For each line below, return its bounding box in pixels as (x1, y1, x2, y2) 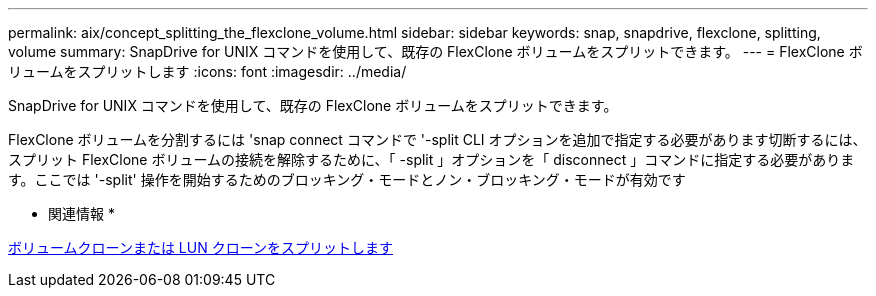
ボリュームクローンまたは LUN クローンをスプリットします (8, 239, 393, 256)
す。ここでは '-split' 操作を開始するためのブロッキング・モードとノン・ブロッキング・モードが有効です (8, 171, 686, 188)
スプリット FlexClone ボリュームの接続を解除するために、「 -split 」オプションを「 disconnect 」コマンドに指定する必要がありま (8, 151, 855, 168)
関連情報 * (48, 205, 115, 222)
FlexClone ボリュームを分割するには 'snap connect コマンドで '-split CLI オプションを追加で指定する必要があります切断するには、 (8, 131, 867, 148)
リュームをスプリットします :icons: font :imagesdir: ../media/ (8, 63, 407, 80)
